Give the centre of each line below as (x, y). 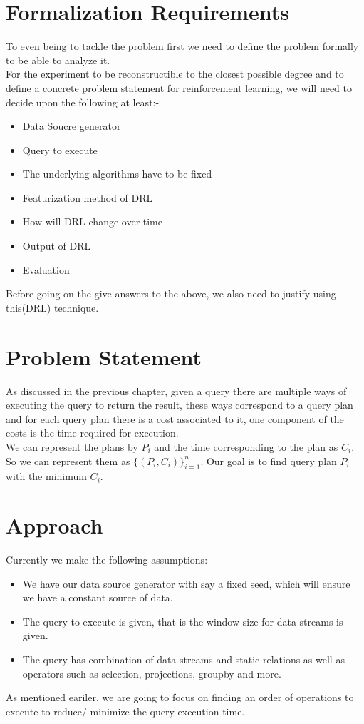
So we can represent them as (68, 460)
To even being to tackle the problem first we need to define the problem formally (182, 46)
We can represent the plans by (72, 446)
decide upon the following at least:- (83, 102)
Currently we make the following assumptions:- (108, 560)
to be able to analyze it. (58, 60)
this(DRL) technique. (52, 307)
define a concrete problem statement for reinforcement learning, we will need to (179, 87)
